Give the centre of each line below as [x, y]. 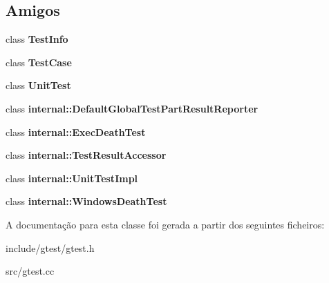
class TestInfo [37, 39]
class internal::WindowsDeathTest [86, 201]
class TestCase [39, 62]
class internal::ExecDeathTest [76, 131]
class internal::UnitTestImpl [72, 178]
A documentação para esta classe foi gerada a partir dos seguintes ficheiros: [165, 224]
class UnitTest [38, 85]
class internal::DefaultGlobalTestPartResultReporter [132, 108]
